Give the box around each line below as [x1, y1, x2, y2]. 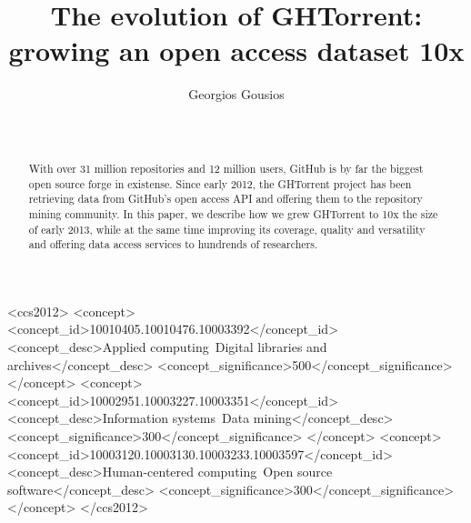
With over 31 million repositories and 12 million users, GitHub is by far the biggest [28, 160, 424, 176]
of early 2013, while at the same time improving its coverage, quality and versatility [28, 221, 426, 236]
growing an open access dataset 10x [8, 32, 465, 69]
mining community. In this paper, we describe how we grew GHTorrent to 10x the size [28, 206, 438, 221]
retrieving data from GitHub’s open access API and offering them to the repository [28, 191, 423, 206]
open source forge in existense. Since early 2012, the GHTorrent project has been [28, 176, 412, 191]
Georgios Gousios [188, 85, 285, 104]
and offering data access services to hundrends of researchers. [28, 236, 318, 252]
